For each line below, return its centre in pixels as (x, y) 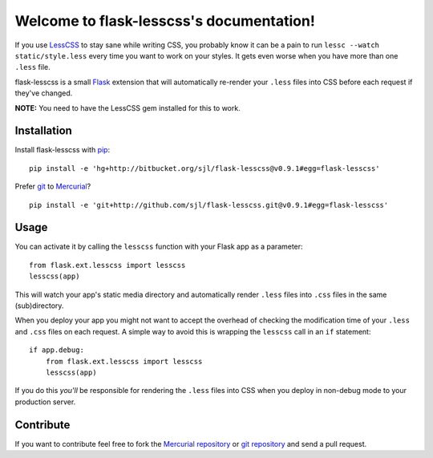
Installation (43, 131)
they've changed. (44, 93)
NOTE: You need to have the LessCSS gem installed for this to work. (127, 107)
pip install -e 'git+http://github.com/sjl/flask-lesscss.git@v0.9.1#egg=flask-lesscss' (209, 205)
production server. (45, 402)
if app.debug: (57, 350)
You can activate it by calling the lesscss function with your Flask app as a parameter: (159, 247)
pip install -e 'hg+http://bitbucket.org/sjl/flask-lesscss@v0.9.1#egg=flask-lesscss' (204, 168)
